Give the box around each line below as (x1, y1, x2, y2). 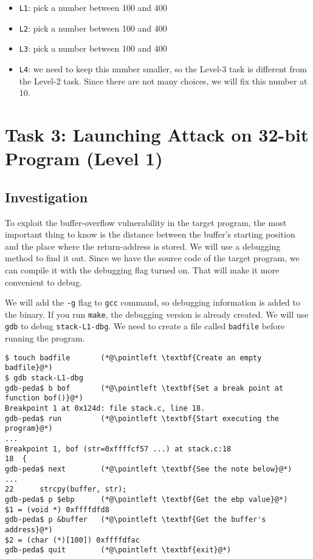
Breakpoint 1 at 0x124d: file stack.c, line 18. (5, 403, 205, 413)
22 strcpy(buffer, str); (5, 485, 127, 494)
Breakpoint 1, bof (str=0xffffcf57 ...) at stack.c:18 (5, 444, 232, 453)
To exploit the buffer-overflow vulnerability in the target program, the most (5, 216, 287, 228)
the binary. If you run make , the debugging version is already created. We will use (5, 307, 309, 320)
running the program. (5, 332, 85, 345)
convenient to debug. (5, 275, 82, 288)
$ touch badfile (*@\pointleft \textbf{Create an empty (5, 353, 262, 362)
